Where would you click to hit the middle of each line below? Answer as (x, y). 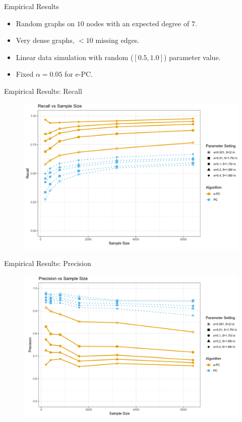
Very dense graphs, (45, 40)
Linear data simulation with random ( (75, 57)
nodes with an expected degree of (138, 23)
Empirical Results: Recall (43, 91)
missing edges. (117, 40)
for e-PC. (79, 74)
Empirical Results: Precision (48, 263)
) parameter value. (192, 57)
